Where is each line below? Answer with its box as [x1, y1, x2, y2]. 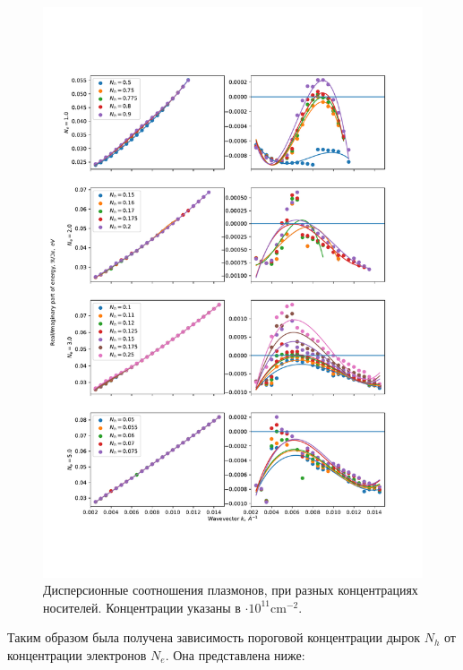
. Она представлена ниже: [165, 645, 305, 664]
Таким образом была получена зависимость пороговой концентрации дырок [7, 628, 421, 647]
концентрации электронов [7, 645, 147, 664]
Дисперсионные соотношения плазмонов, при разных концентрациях [43, 580, 418, 599]
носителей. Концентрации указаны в [43, 597, 241, 616]
